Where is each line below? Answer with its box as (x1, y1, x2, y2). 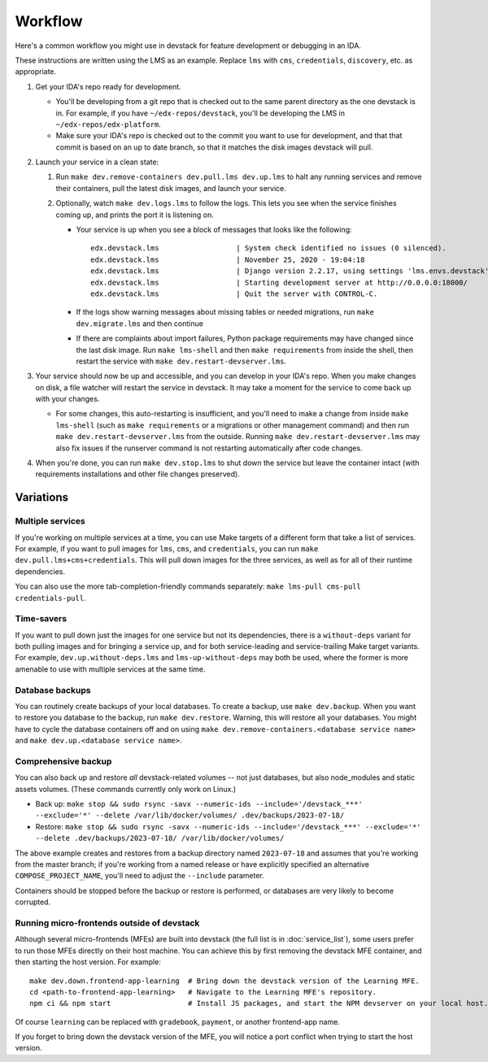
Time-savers (15, 613, 68, 625)
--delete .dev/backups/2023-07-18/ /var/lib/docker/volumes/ (35, 833, 285, 843)
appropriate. (15, 67, 57, 76)
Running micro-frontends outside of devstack (15, 917, 200, 929)
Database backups (15, 684, 91, 695)
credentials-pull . (15, 593, 86, 603)
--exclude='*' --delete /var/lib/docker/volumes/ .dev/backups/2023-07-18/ (35, 811, 345, 820)
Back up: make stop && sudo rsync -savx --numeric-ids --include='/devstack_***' (35, 799, 364, 809)
